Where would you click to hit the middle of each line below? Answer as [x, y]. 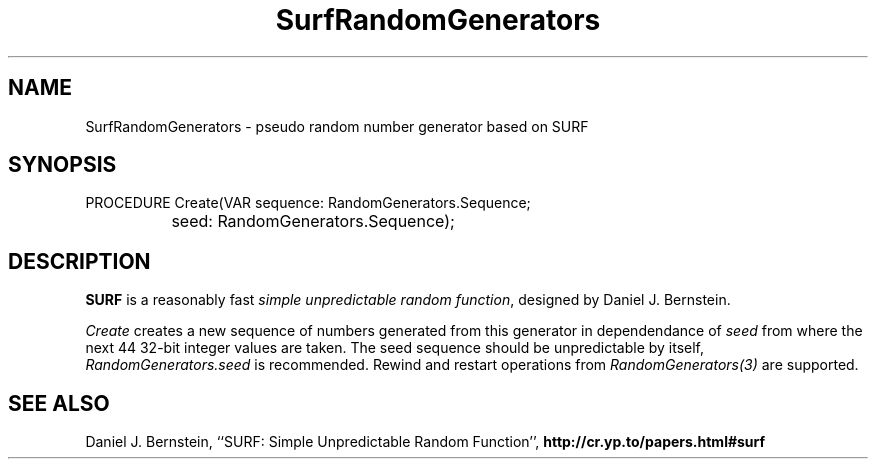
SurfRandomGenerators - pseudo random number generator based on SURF [337, 126]
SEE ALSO [59, 403]
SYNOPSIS [62, 165]
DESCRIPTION [79, 261]
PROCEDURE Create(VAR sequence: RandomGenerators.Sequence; [308, 203]
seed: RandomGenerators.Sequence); [313, 221]
